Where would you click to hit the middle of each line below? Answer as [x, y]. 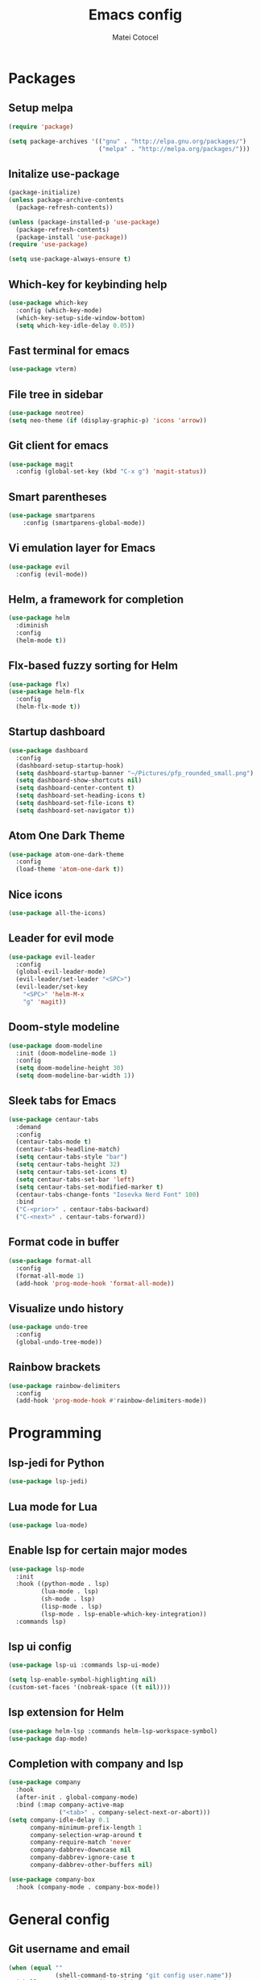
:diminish [32, 626]
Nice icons [35, 894]
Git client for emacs [58, 446]
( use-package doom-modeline [56, 1046]
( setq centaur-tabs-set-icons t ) [72, 1172]
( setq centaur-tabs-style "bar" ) [72, 1157]
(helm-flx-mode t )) [48, 707]
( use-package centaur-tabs [54, 1119]
